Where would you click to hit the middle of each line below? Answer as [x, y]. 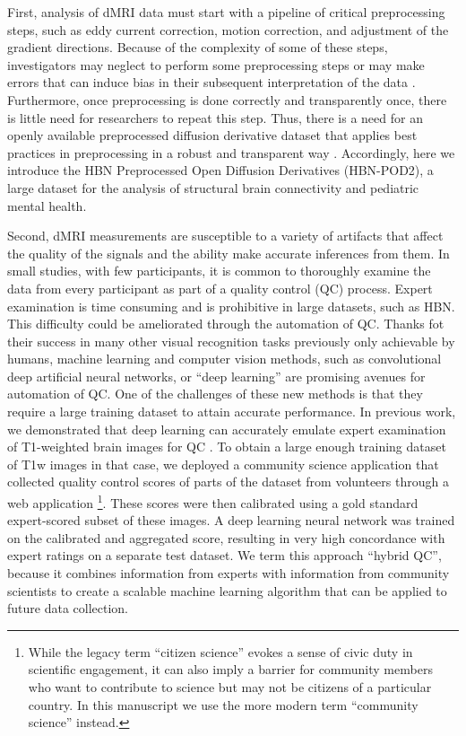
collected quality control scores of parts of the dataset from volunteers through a [228, 482]
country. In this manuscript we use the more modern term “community [223, 704]
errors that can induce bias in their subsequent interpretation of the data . [211, 82]
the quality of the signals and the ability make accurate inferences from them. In [229, 253]
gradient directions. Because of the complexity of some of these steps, [198, 47]
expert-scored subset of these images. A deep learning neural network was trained [231, 520]
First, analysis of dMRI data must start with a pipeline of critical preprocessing [226, 12]
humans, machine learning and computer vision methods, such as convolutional [224, 359]
